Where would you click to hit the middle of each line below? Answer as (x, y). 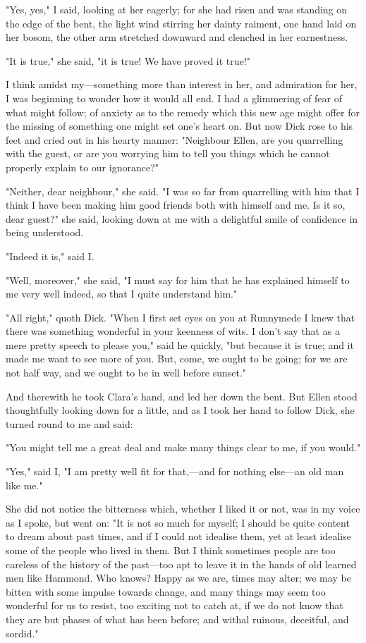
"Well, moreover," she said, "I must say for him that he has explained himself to (178, 280)
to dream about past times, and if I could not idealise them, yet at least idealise (178, 536)
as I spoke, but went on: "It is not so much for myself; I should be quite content (178, 522)
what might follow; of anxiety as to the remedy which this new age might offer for (183, 112)
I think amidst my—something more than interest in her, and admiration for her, (182, 84)
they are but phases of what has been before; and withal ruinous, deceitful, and (177, 619)
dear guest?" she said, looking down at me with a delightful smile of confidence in (182, 218)
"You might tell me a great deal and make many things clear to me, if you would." (183, 447)
